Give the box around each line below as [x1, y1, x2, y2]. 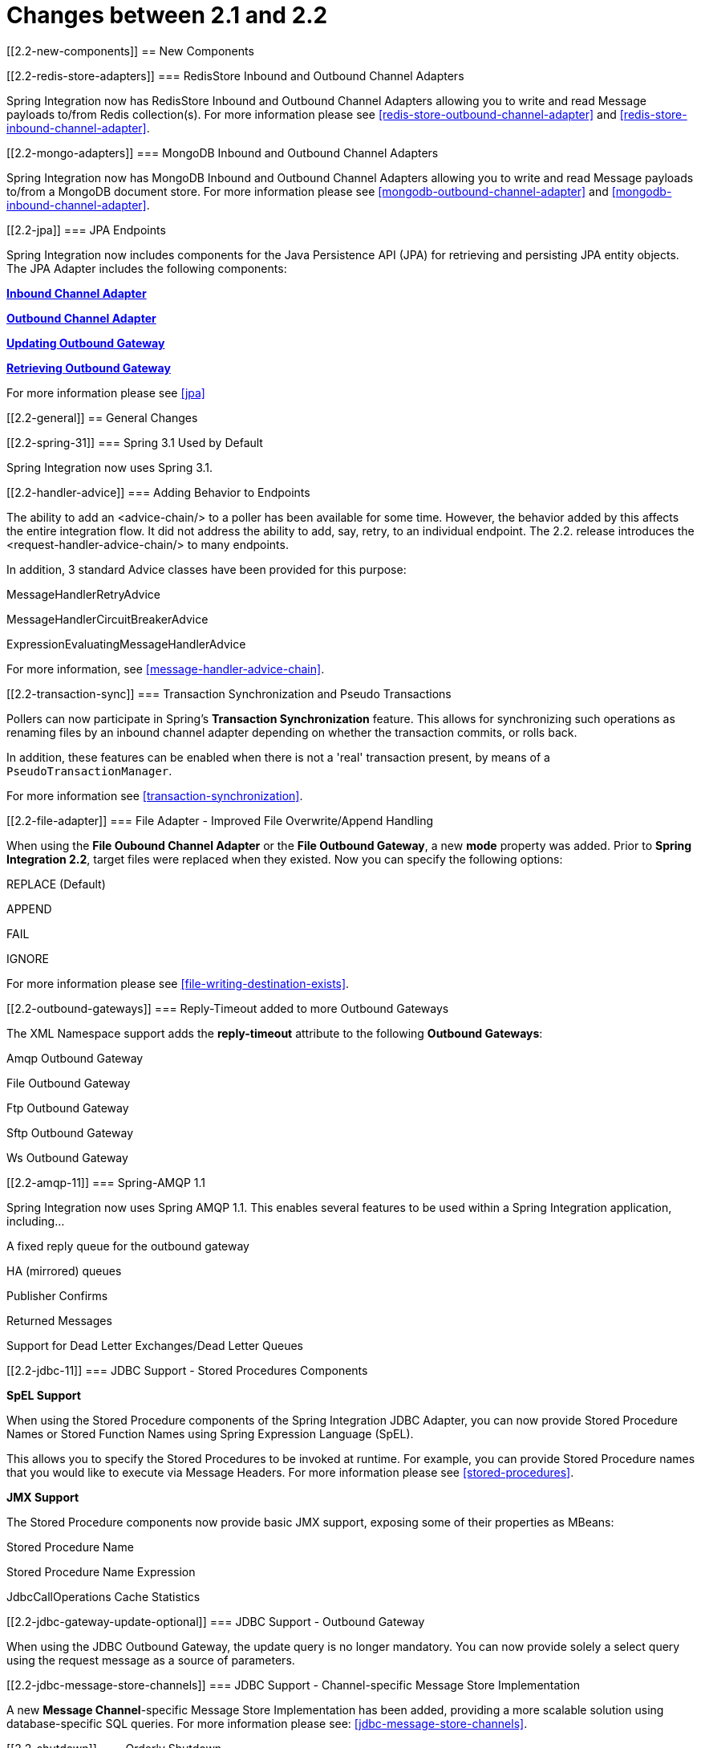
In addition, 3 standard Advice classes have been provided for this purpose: [6, 562, 407, 576]
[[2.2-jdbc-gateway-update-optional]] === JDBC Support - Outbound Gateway [6, 1614, 425, 1628]
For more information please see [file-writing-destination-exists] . [6, 976, 350, 990]
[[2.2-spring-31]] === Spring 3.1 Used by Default [6, 435, 263, 449]
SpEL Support [6, 1388, 81, 1402]
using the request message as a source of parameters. [6, 1652, 295, 1667]
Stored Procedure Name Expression [6, 1564, 196, 1579]
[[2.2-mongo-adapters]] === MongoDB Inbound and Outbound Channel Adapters [6, 145, 439, 160]
